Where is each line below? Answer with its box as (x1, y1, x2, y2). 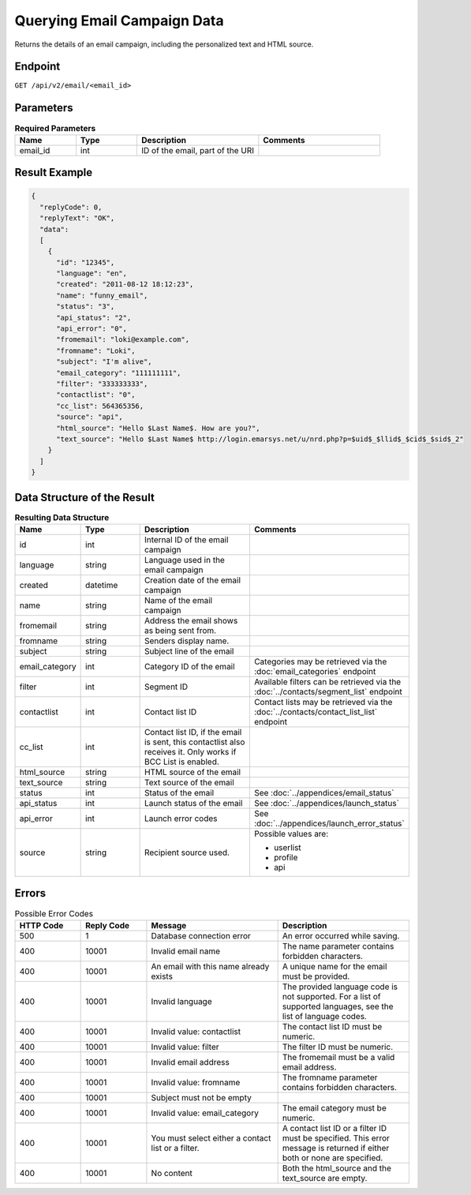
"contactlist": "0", (56, 391, 136, 399)
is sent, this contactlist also (144, 736, 245, 747)
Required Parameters (14, 122, 96, 133)
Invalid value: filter (151, 1041, 220, 1052)
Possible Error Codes (14, 908, 94, 919)
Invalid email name (151, 946, 221, 957)
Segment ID (144, 681, 189, 692)
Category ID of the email (144, 661, 236, 672)
